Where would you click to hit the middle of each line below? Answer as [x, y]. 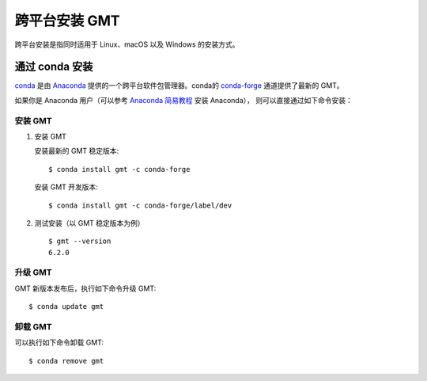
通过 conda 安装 [54, 67]
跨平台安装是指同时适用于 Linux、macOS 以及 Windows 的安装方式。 [127, 44]
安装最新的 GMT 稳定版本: [77, 151]
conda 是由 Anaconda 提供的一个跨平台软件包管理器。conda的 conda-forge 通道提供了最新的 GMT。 [179, 86]
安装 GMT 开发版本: [66, 187]
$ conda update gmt [66, 307]
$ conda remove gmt [66, 361]
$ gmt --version [80, 241]
